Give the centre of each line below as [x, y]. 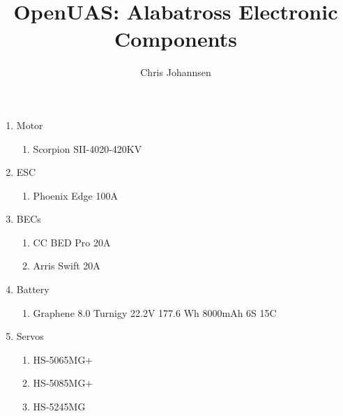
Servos [30, 336]
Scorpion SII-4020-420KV [87, 148]
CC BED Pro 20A [72, 242]
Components [176, 39]
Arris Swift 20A [67, 266]
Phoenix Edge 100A [75, 195]
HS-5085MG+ [63, 383]
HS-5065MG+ [63, 359]
